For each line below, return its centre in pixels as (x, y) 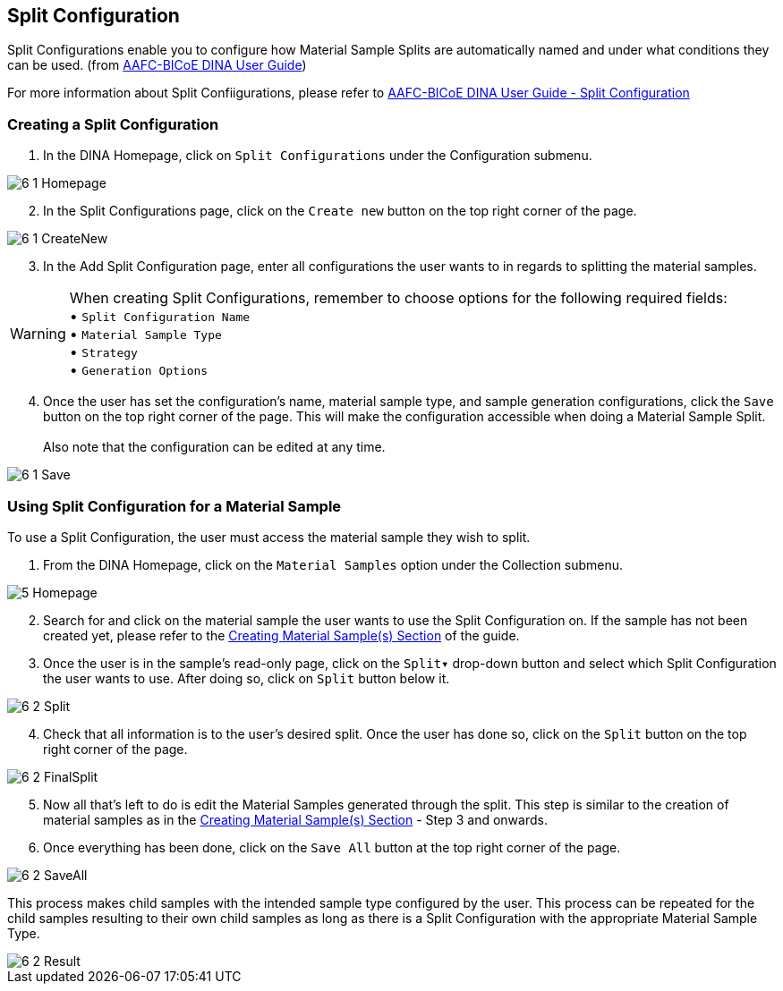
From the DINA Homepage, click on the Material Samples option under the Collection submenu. (333, 564)
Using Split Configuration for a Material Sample (174, 506)
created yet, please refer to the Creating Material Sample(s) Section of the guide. (281, 635)
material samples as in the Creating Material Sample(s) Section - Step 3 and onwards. (295, 819)
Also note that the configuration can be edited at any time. (214, 447)
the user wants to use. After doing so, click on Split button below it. (247, 678)
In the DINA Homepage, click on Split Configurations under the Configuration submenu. (318, 156)
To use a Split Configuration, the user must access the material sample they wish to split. (269, 537)
